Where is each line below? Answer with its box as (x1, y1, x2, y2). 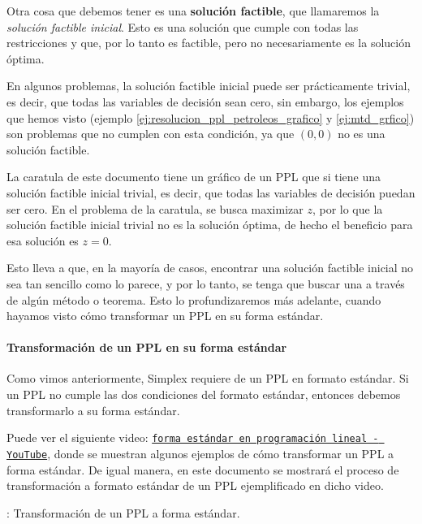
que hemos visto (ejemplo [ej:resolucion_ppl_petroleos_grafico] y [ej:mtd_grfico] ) (6, 109, 415, 126)
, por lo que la (312, 200, 383, 217)
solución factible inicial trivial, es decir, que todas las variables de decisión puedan (6, 184, 416, 201)
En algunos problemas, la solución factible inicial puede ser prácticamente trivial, (6, 77, 411, 94)
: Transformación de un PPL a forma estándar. (6, 504, 240, 521)
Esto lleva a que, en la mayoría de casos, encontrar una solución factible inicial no (6, 259, 414, 276)
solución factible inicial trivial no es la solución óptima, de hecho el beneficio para (6, 216, 413, 233)
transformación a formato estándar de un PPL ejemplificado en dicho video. (6, 477, 384, 494)
